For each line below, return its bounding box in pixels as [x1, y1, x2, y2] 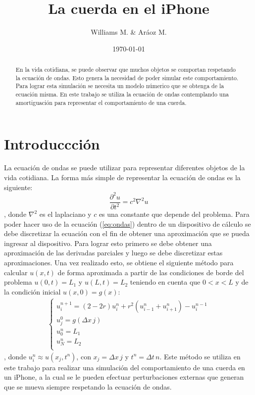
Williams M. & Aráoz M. [91, 27, 167, 37]
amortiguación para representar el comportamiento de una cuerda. [15, 98, 187, 106]
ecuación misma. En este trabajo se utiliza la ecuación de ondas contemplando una [15, 90, 229, 99]
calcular [4, 267, 28, 277]
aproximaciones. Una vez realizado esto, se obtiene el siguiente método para [4, 257, 234, 267]
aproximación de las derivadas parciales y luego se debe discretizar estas [4, 247, 223, 258]
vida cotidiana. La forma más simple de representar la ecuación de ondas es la [4, 172, 241, 182]
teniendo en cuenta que [130, 277, 201, 287]
